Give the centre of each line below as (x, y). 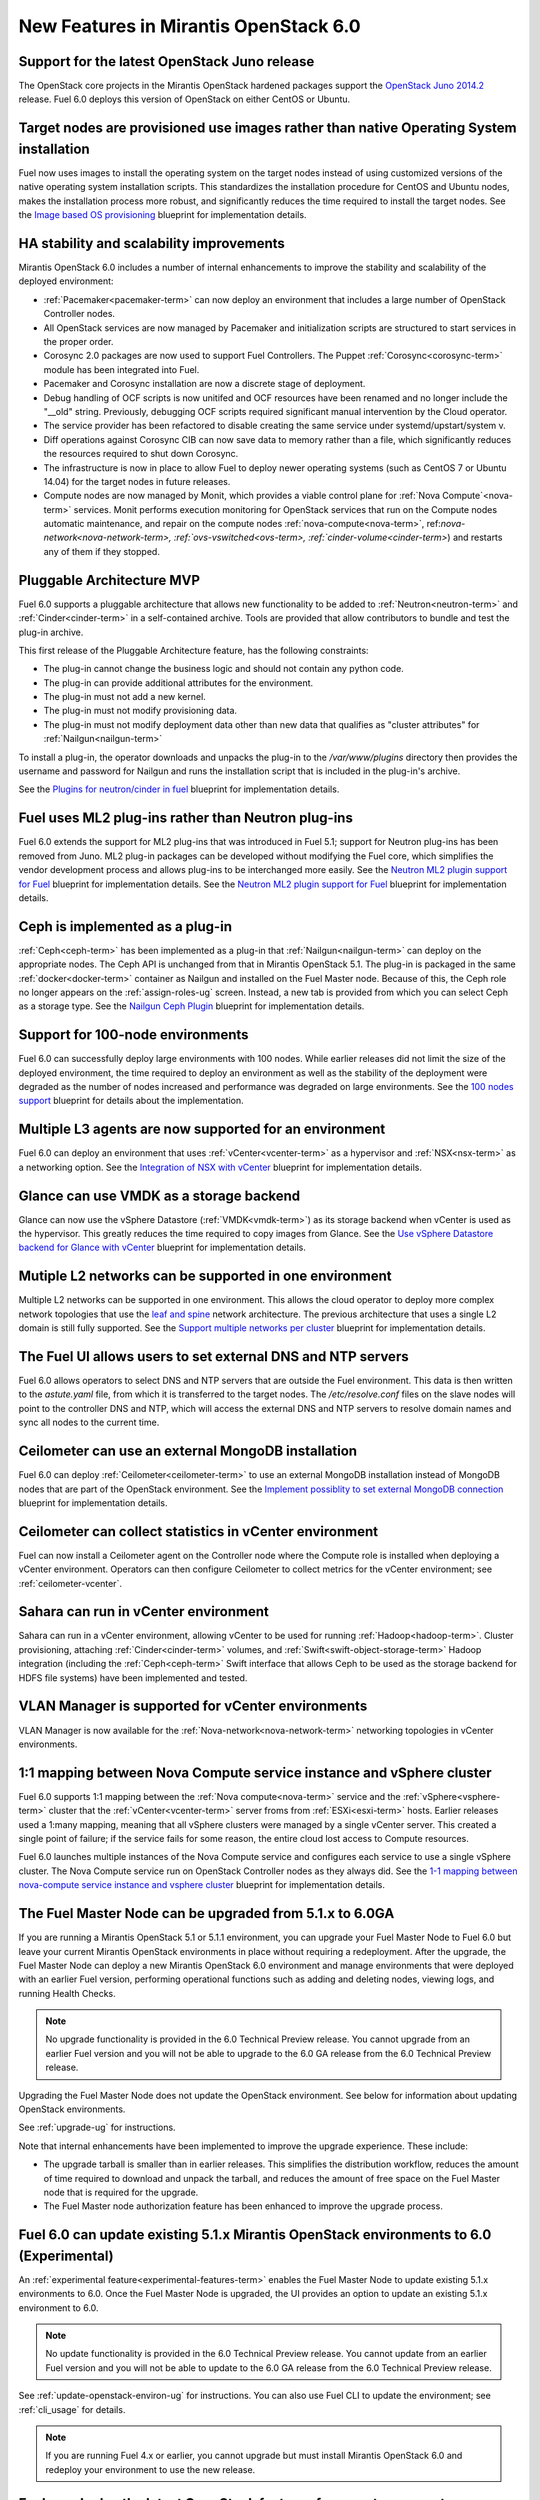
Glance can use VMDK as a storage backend (159, 1195)
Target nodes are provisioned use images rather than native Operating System (267, 128)
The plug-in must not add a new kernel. (125, 697)
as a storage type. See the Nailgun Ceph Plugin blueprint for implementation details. (191, 1006)
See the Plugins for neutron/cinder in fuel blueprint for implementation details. (179, 789)
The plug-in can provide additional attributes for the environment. (178, 682)
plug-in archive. (51, 632)
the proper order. (78, 341)
